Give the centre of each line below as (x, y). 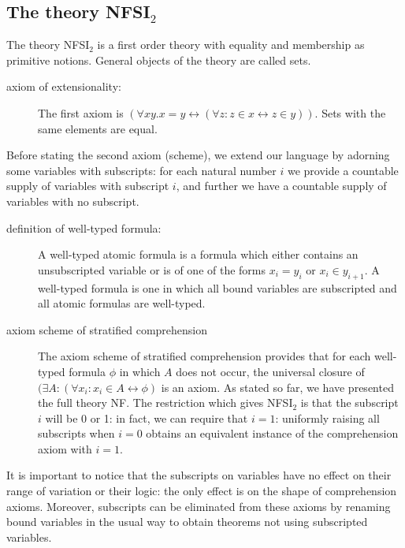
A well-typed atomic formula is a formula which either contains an (198, 254)
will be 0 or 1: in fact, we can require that (147, 418)
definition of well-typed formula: (84, 227)
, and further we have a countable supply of (281, 186)
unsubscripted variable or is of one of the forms (152, 269)
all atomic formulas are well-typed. (122, 303)
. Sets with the (350, 112)
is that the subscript (349, 403)
